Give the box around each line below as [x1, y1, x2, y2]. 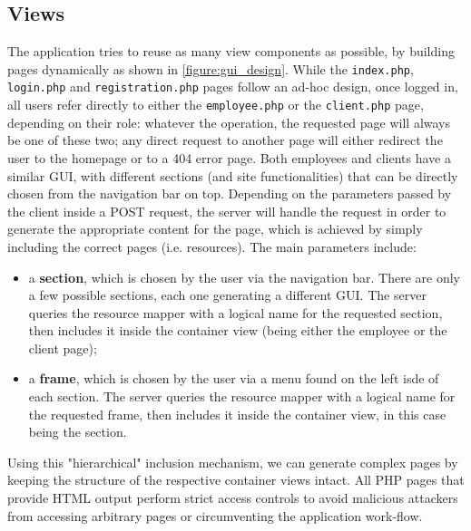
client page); [28, 338, 97, 357]
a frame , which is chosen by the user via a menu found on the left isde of [28, 369, 439, 388]
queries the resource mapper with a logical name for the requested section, [28, 303, 443, 322]
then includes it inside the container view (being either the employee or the [28, 321, 447, 340]
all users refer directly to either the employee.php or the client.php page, [7, 95, 424, 114]
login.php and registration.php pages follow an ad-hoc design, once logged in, [7, 77, 458, 96]
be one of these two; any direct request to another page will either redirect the [7, 130, 443, 150]
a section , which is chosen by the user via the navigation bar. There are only [28, 267, 461, 286]
